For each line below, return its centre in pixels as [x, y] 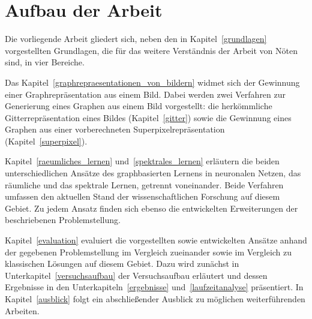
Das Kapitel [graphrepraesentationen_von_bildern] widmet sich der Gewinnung [152, 82]
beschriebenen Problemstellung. [63, 220]
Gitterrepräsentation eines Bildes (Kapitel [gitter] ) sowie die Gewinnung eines [148, 117]
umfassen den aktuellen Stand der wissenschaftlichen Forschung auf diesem [142, 196]
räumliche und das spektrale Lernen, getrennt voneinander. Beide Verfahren [144, 184]
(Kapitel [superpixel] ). [46, 141]
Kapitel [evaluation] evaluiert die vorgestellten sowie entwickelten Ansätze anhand [156, 240]
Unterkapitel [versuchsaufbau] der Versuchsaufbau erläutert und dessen [136, 275]
